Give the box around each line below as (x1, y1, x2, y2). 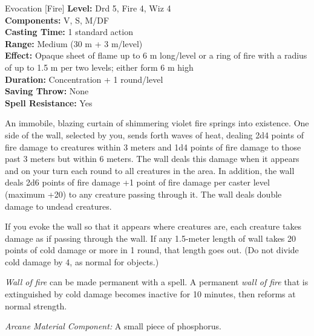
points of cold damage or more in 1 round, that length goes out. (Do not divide (5, 244, 299, 256)
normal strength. (5, 299, 67, 312)
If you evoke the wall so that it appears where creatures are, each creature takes (5, 220, 302, 233)
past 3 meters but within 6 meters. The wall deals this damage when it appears (5, 152, 299, 165)
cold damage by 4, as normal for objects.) (5, 255, 159, 268)
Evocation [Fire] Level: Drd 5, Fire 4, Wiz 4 (5, 2, 171, 14)
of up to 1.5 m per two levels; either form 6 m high (5, 60, 194, 73)
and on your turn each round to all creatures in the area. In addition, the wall (5, 164, 295, 176)
